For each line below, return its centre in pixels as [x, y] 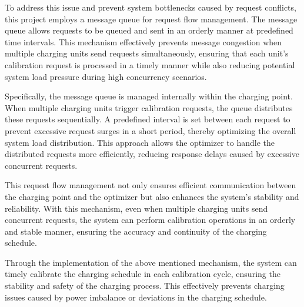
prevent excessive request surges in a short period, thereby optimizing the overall [151, 130]
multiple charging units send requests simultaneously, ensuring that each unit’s [147, 53]
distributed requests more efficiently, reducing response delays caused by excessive [152, 154]
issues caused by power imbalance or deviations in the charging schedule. [136, 297]
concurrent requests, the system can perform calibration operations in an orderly [150, 220]
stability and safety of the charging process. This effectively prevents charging [145, 286]
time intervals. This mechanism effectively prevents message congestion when [143, 41]
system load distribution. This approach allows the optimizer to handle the [140, 142]
